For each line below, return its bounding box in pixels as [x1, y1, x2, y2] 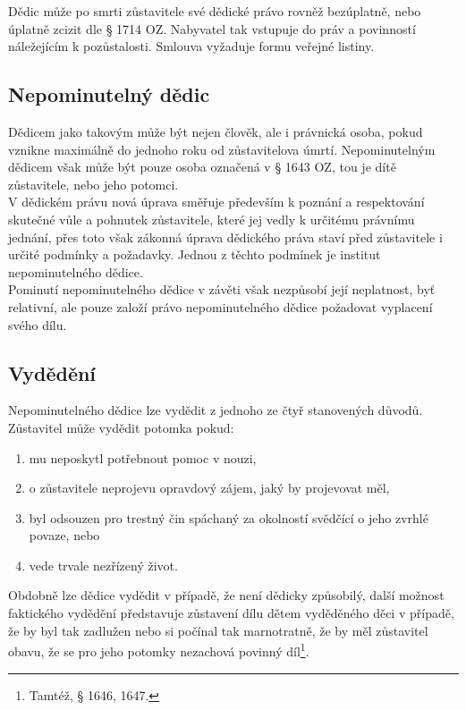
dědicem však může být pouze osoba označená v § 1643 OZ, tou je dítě [8, 157, 396, 176]
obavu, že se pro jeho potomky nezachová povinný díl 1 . [8, 639, 309, 660]
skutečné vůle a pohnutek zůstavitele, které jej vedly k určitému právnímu [8, 209, 415, 228]
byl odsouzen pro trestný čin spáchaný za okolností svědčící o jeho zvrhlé [29, 508, 428, 527]
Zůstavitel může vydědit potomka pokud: [8, 418, 234, 436]
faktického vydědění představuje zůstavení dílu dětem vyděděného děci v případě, [8, 604, 454, 622]
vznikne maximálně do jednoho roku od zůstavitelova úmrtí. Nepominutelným [8, 139, 436, 158]
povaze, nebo [29, 526, 100, 545]
